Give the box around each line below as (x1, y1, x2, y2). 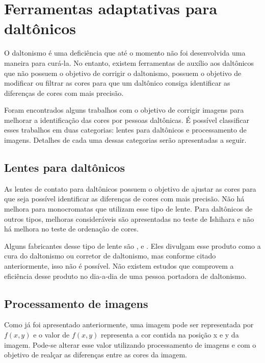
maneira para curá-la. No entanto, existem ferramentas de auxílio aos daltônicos (4, 57, 254, 68)
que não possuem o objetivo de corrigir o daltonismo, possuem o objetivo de (4, 67, 242, 78)
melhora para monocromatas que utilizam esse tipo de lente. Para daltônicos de (4, 203, 253, 214)
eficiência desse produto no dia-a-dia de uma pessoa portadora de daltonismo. (4, 270, 247, 281)
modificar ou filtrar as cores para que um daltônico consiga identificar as (4, 77, 230, 88)
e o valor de (33, 329, 70, 340)
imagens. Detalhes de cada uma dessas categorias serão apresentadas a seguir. (4, 135, 247, 145)
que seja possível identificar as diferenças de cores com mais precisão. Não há (4, 193, 245, 204)
